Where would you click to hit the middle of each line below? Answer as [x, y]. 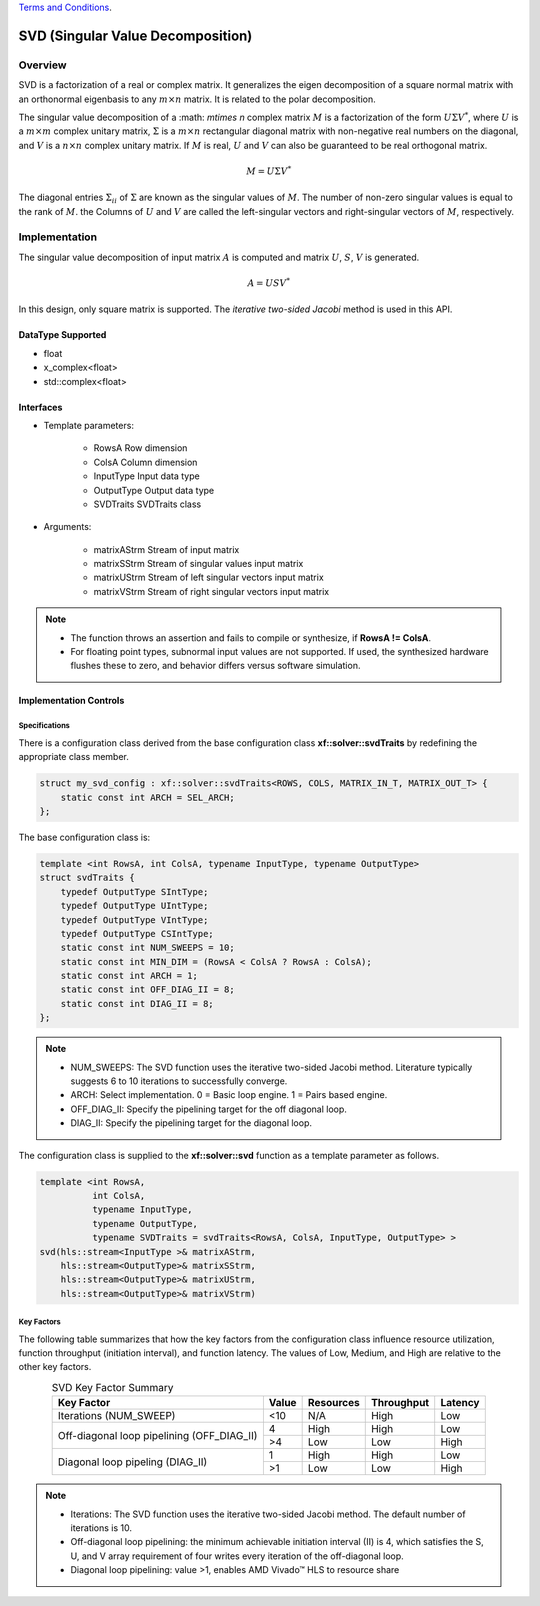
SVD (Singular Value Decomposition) [135, 35]
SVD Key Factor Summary [112, 1387]
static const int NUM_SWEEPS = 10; [147, 948]
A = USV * [268, 282]
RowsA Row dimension [140, 448]
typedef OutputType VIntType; [134, 919]
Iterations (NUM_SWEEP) [116, 1416]
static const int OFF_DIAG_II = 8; [147, 989]
